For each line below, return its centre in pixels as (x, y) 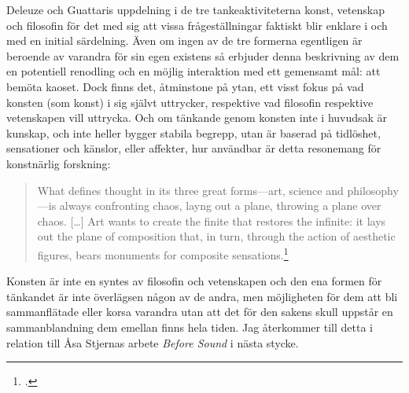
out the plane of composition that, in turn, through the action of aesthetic (216, 236)
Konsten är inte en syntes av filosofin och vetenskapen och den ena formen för (194, 281)
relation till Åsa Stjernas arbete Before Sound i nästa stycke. (153, 342)
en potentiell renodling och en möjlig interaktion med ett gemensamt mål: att (193, 71)
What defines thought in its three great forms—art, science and (190, 190)
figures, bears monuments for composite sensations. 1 (163, 253)
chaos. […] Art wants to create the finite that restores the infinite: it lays (212, 220)
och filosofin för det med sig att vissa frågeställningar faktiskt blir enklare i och (197, 25)
